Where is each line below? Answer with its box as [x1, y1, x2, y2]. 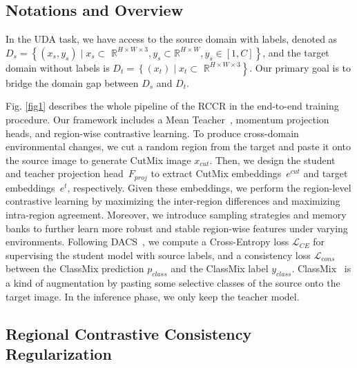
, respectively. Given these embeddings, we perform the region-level [67, 180, 351, 194]
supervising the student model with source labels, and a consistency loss [6, 247, 311, 262]
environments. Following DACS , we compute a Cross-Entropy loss [6, 234, 289, 249]
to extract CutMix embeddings [151, 166, 282, 181]
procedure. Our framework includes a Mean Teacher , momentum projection [6, 112, 329, 126]
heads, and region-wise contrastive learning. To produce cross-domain [6, 125, 299, 140]
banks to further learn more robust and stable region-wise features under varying [6, 221, 348, 235]
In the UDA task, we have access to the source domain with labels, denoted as [6, 32, 338, 46]
